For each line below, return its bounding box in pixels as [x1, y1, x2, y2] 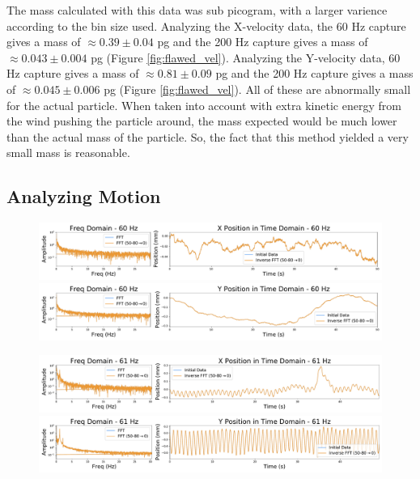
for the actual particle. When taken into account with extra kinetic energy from [6, 96, 401, 113]
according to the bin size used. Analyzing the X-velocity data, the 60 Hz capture [6, 17, 406, 34]
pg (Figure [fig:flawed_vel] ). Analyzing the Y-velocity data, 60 [91, 49, 401, 66]
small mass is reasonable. [6, 144, 130, 161]
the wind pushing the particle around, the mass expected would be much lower [6, 112, 397, 129]
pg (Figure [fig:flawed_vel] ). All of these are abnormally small [104, 80, 411, 97]
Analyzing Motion [6, 184, 161, 209]
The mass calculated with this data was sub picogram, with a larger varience [6, 2, 388, 18]
